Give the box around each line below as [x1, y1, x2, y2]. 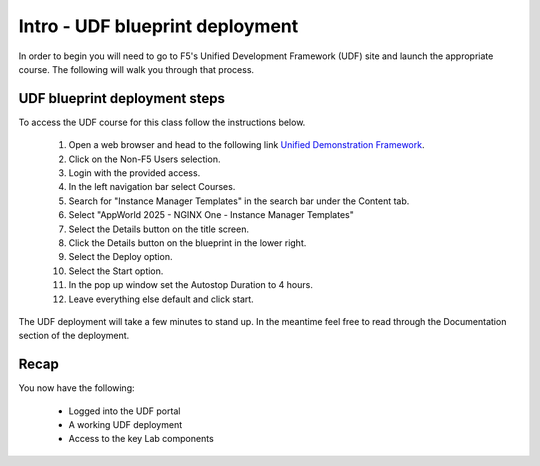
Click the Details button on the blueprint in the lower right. [68, 236, 307, 249]
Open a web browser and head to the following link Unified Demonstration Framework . [68, 139, 425, 151]
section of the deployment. [18, 330, 130, 342]
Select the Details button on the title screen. [68, 223, 250, 235]
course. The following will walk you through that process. [18, 63, 255, 75]
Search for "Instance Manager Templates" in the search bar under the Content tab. [68, 195, 410, 207]
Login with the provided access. [68, 167, 201, 179]
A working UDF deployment [68, 419, 183, 430]
